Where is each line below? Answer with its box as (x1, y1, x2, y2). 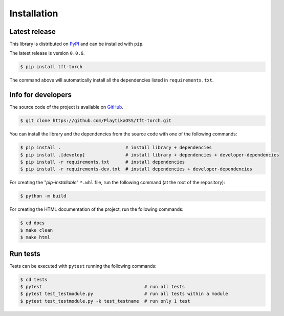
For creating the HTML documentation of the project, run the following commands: (9, 206, 184, 212)
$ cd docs (20, 220, 45, 226)
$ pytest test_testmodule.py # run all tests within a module (20, 291, 228, 297)
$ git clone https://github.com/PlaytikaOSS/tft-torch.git (20, 118, 171, 124)
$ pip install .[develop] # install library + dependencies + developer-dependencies (20, 152, 279, 157)
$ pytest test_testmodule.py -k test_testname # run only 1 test (20, 298, 190, 304)
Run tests (9, 249, 40, 258)
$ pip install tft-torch (20, 64, 83, 70)
